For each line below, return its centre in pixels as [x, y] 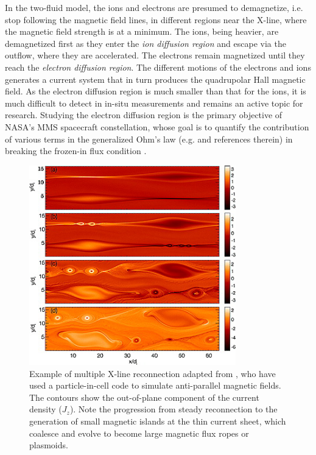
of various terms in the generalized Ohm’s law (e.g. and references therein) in [149, 139]
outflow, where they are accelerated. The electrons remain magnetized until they [155, 55]
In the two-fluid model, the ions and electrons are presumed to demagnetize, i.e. [154, 7]
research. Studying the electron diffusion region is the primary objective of [144, 115]
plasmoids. [49, 445]
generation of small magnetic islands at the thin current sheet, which [158, 421]
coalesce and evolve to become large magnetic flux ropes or [139, 433]
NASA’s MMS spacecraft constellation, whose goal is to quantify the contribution [157, 126]
